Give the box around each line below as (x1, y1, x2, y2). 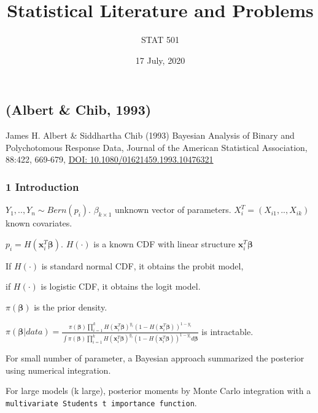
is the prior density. (34, 300, 107, 313)
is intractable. (201, 325, 254, 338)
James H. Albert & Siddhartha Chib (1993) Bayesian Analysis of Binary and (6, 129, 295, 142)
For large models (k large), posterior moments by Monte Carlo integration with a (6, 384, 311, 397)
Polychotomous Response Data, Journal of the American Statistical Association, (6, 141, 308, 153)
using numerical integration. (6, 363, 111, 376)
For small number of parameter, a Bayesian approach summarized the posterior (6, 352, 304, 365)
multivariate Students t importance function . (6, 396, 197, 409)
